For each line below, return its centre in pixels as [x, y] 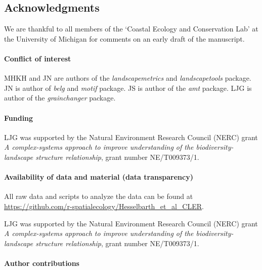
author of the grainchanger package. [60, 98]
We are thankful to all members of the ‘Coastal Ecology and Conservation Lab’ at [131, 29]
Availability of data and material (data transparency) [99, 177]
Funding [19, 117]
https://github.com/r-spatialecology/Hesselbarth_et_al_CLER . [104, 206]
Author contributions [42, 263]
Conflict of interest [38, 58]
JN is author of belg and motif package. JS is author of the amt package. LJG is [128, 88]
